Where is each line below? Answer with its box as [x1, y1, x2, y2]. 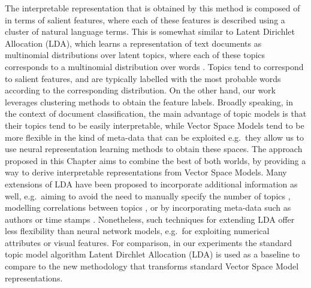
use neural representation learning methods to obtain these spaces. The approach [5, 143, 303, 155]
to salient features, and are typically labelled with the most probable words [5, 72, 281, 84]
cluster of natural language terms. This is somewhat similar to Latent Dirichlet [5, 25, 295, 38]
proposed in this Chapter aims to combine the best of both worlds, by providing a [5, 154, 306, 166]
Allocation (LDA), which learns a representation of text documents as [5, 37, 262, 49]
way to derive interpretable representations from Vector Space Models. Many [5, 166, 287, 178]
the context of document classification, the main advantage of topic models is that [5, 107, 307, 120]
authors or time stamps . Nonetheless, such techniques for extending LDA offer [5, 213, 295, 225]
